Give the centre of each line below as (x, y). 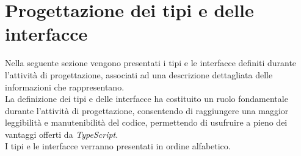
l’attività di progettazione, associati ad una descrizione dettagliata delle (139, 74)
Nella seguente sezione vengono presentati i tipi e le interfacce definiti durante (151, 63)
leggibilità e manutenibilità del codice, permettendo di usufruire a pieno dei (146, 122)
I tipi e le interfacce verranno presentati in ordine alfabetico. (118, 146)
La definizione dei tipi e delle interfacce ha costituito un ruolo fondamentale (147, 99)
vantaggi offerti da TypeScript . (62, 134)
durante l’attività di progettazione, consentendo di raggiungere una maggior (147, 110)
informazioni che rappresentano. (65, 86)
